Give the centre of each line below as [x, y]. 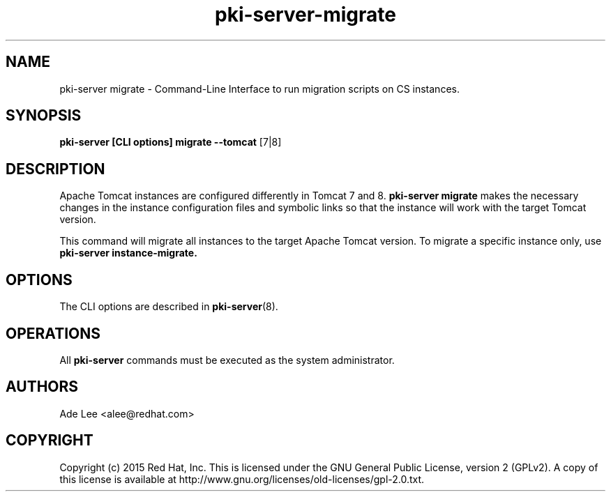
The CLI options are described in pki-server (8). [169, 307]
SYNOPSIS [44, 116]
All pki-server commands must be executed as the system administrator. [227, 360]
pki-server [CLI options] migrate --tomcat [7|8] [171, 142]
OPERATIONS [53, 333]
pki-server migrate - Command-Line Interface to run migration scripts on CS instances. [259, 89]
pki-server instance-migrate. [128, 253]
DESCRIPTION [55, 169]
